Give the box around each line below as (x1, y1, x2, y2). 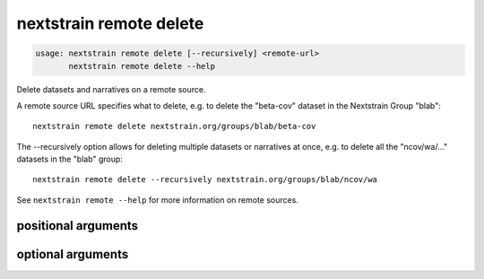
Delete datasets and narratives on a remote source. (16, 83, 206, 94)
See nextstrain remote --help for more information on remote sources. (16, 194, 299, 205)
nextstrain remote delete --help (68, 61, 215, 71)
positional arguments (16, 218, 139, 233)
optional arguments (16, 247, 129, 262)
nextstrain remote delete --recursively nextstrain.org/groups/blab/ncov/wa (32, 175, 378, 185)
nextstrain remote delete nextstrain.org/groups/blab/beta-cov (32, 121, 316, 132)
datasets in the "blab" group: (16, 153, 123, 165)
